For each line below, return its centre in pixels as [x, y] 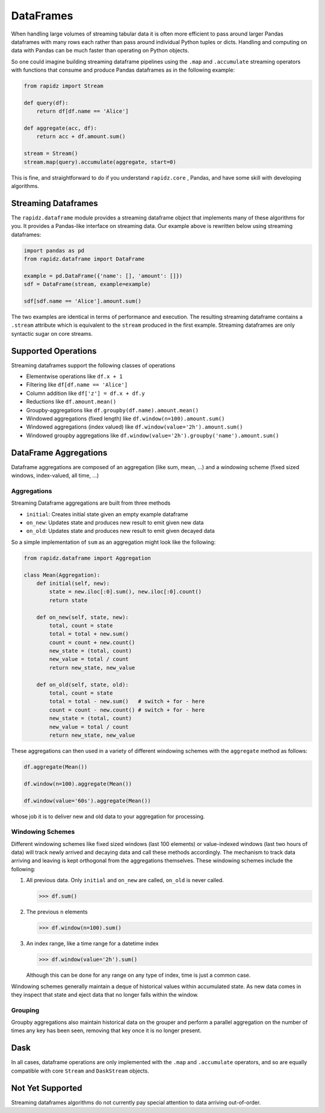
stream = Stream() [51, 153]
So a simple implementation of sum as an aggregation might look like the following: [113, 542]
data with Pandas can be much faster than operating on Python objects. [100, 51]
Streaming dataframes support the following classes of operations [93, 365]
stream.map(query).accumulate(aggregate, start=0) [100, 162]
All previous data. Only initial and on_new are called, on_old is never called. [125, 880]
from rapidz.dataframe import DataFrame [84, 259]
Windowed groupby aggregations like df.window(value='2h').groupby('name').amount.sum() [153, 435]
